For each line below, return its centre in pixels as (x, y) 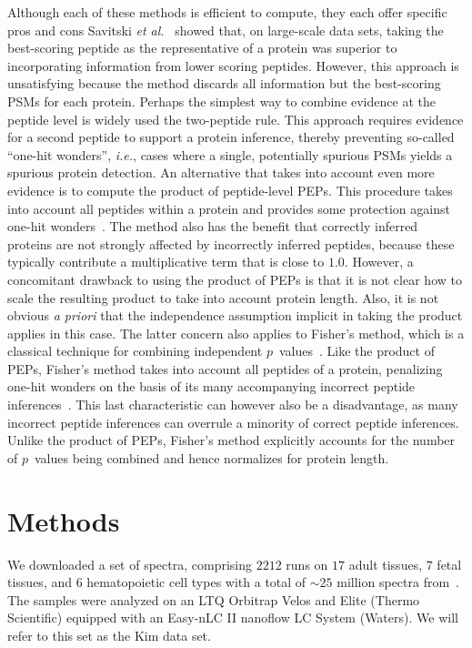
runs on (307, 564)
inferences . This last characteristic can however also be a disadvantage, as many (233, 405)
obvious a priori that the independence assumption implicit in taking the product (235, 315)
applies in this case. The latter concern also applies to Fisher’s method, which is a (236, 333)
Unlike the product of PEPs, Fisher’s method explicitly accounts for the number (231, 440)
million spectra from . (398, 582)
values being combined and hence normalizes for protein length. (211, 457)
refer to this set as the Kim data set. (109, 635)
